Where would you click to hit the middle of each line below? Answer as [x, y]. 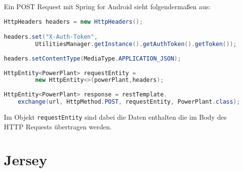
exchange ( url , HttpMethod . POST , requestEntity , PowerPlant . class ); [129, 102]
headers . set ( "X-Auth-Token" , [51, 37]
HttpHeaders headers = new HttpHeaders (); [73, 22]
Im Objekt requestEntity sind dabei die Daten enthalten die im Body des [115, 117]
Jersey [26, 160]
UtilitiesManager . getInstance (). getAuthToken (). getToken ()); [136, 44]
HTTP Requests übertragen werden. [58, 126]
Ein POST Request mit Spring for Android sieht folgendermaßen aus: [107, 6]
